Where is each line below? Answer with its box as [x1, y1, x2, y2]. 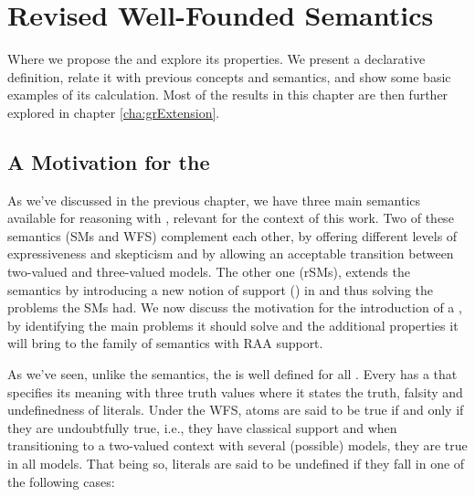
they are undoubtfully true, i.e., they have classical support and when [7, 418, 397, 437]
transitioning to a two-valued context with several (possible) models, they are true [7, 436, 468, 455]
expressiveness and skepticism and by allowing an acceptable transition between [7, 244, 454, 263]
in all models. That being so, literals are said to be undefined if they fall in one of [7, 454, 465, 473]
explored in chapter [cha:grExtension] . [7, 102, 220, 122]
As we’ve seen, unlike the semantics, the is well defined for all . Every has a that [7, 365, 458, 384]
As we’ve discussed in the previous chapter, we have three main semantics [7, 190, 421, 209]
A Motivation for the [7, 147, 210, 175]
